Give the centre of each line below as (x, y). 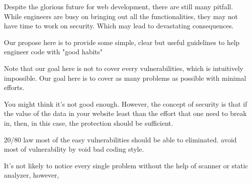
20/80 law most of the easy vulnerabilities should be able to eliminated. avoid (120, 139)
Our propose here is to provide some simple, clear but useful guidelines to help (122, 42)
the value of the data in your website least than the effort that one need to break (126, 113)
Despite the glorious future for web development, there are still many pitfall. (119, 6)
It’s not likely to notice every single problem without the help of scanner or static (126, 165)
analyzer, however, (32, 175)
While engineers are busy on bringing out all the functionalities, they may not (121, 16)
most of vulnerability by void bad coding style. (74, 149)
